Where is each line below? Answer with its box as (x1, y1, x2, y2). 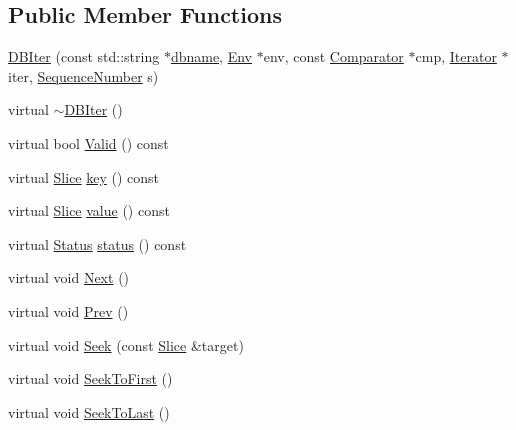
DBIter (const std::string (8, 46, 160, 67)
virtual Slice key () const (8, 166, 160, 187)
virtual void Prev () (8, 300, 129, 321)
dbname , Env (170, 46, 252, 67)
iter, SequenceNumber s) (8, 65, 159, 86)
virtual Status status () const (8, 233, 187, 254)
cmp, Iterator (415, 46, 497, 67)
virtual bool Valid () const (8, 132, 169, 153)
